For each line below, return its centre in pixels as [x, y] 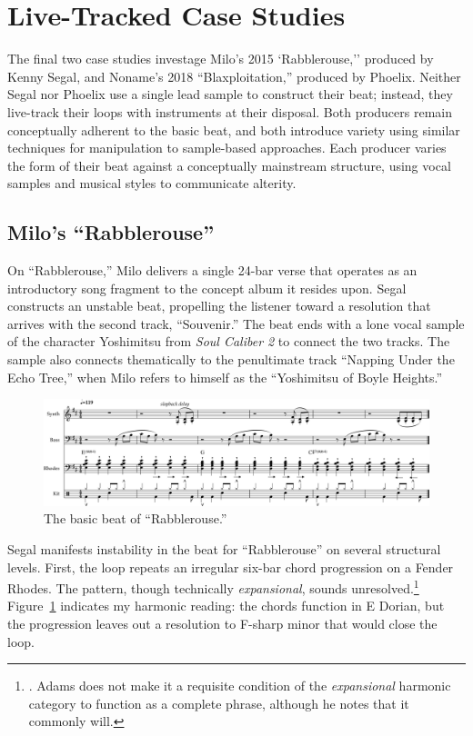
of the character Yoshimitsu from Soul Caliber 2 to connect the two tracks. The [229, 341]
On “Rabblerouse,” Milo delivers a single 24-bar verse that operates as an [212, 270]
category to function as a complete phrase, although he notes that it [219, 703]
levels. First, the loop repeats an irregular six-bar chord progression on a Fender [231, 567]
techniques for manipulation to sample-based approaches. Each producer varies [227, 148]
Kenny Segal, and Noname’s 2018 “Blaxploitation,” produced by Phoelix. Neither [234, 76]
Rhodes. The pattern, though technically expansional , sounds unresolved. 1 [213, 587]
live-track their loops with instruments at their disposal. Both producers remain [230, 111]
